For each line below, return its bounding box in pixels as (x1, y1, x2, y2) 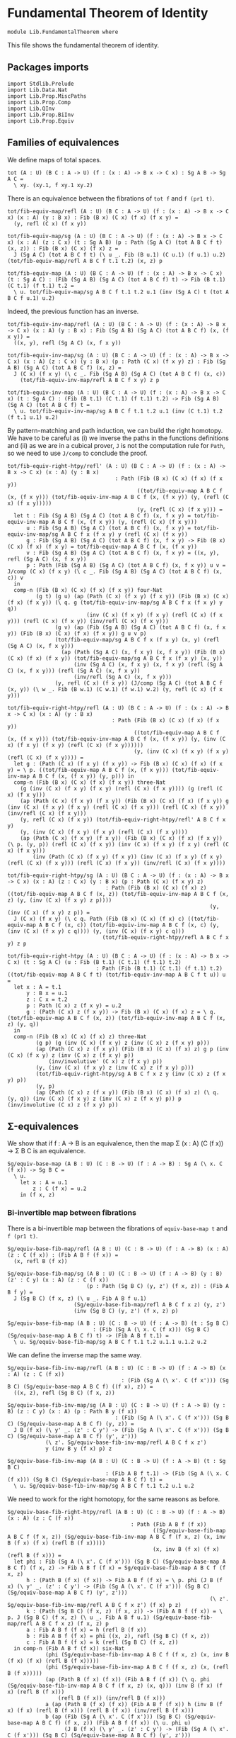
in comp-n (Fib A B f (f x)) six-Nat (13, 1644, 125, 1652)
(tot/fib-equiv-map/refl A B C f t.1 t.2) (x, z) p (7, 257, 163, 264)
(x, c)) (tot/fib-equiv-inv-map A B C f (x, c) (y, (64, 921, 220, 929)
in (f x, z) (20, 1192, 55, 1199)
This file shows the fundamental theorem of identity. (7, 40, 160, 49)
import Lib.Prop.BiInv (7, 111, 74, 118)
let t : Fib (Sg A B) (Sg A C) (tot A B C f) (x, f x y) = (13, 512, 191, 519)
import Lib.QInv (7, 105, 55, 112)
